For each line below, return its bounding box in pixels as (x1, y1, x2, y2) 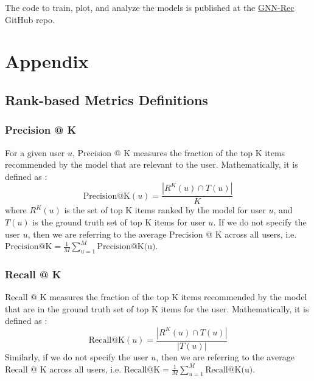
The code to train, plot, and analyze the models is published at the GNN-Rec (5, 1, 295, 13)
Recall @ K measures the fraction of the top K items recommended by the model (5, 290, 307, 303)
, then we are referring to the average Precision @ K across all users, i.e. (27, 227, 297, 240)
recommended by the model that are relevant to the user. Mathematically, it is (5, 158, 298, 171)
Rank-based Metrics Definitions (5, 90, 208, 109)
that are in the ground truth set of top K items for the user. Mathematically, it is (5, 302, 309, 315)
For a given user (5, 146, 65, 159)
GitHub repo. (5, 13, 55, 26)
